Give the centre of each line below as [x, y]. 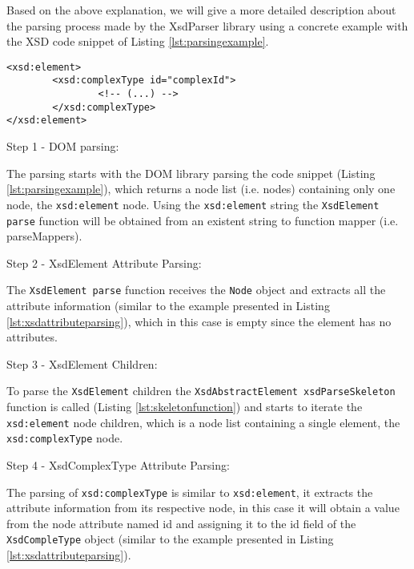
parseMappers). [44, 236]
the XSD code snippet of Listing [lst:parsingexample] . [138, 41]
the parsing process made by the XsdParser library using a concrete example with [207, 25]
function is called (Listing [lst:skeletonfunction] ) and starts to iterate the [185, 407]
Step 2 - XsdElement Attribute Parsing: [104, 262]
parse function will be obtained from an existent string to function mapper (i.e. [203, 220]
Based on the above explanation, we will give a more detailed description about [201, 10]
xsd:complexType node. [65, 438]
